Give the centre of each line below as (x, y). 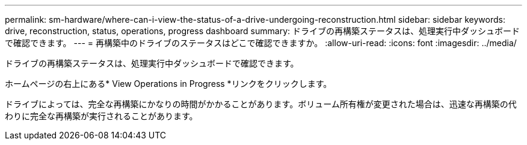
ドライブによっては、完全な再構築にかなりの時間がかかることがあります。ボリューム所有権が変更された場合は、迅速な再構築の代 (261, 104)
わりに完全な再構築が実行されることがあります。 (101, 116)
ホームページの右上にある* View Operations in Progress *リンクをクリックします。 (168, 84)
